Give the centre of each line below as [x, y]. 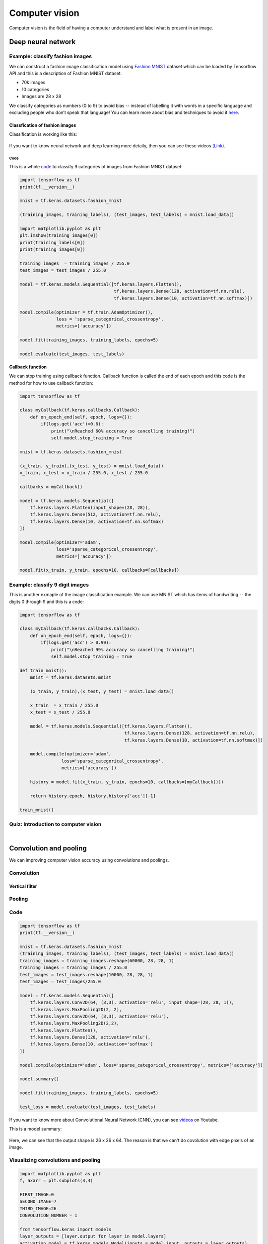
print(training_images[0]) [52, 250]
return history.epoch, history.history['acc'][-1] [93, 796]
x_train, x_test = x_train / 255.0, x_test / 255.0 [84, 473]
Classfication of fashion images [43, 125]
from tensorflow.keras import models [66, 1229]
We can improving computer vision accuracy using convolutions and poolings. [89, 860]
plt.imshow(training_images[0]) [59, 236]
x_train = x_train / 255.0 [64, 705]
